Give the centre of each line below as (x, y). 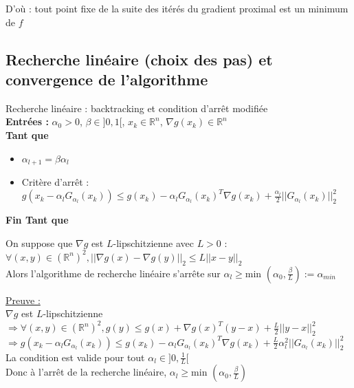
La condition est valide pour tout (75, 357)
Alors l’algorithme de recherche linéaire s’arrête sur (113, 273)
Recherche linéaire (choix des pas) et (139, 59)
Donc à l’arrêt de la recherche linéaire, (86, 372)
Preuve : (23, 300)
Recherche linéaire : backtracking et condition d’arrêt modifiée (137, 108)
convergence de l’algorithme (107, 79)
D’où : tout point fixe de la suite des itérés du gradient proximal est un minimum (177, 8)
